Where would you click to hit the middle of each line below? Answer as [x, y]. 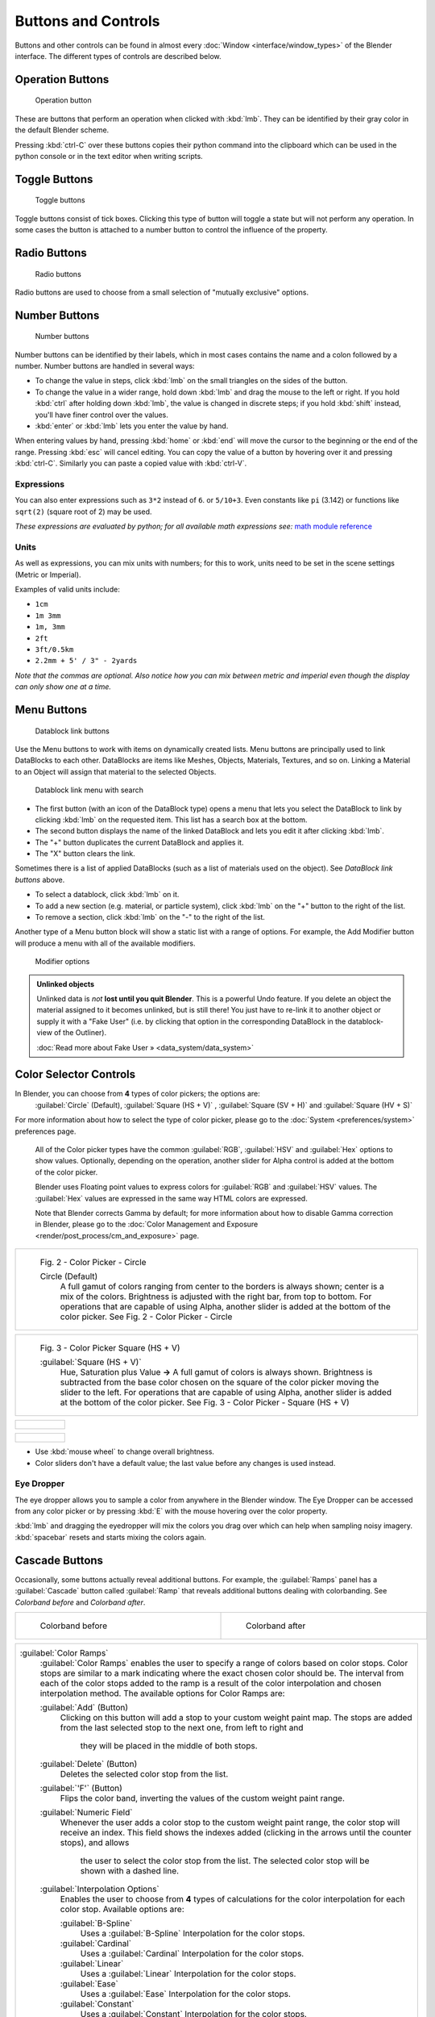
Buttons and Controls [87, 21]
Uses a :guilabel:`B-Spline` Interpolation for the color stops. [193, 1933]
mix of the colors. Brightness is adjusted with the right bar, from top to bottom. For [216, 1297]
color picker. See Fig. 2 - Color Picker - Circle [146, 1317]
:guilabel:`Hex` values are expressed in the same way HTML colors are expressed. [171, 1198]
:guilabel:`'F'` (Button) [81, 1788]
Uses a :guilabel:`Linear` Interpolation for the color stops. [188, 1973]
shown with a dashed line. [130, 1870]
